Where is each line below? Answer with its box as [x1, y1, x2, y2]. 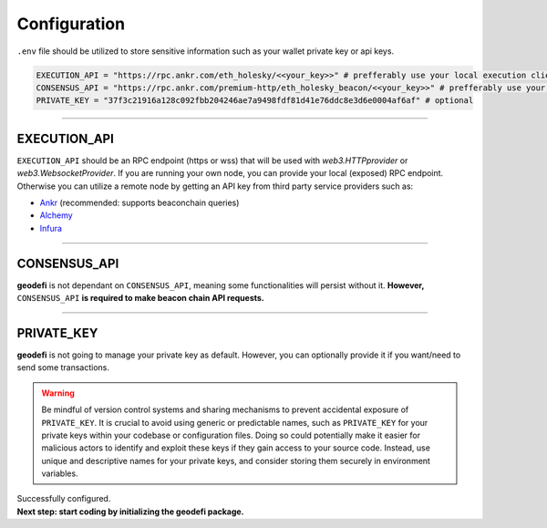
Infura [39, 223, 63, 233]
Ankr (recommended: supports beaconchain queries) [39, 197, 240, 208]
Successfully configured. [16, 493, 111, 504]
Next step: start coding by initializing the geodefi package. [16, 506, 245, 517]
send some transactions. [16, 362, 109, 373]
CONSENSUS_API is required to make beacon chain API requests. [16, 293, 264, 304]
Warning [41, 388, 75, 399]
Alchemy [39, 210, 73, 221]
